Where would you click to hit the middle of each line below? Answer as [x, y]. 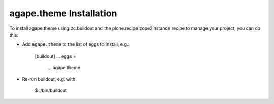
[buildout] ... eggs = [55, 56]
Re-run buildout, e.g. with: [49, 79]
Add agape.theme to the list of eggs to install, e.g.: [76, 44]
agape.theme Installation [63, 13]
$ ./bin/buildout [51, 90]
